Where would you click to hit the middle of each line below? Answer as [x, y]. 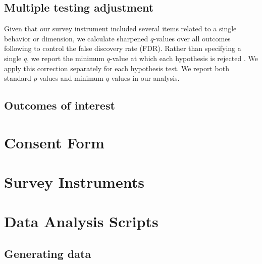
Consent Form [54, 142]
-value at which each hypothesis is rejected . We [184, 58]
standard [18, 78]
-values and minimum [70, 78]
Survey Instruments [74, 182]
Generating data [48, 254]
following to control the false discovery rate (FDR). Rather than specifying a [123, 48]
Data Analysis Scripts [81, 221]
